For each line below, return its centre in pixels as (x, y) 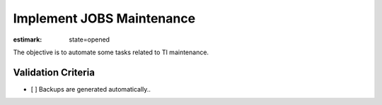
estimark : (28, 39)
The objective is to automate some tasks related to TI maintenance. (111, 52)
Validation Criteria (54, 72)
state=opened (89, 39)
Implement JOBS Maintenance (104, 18)
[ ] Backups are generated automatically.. (91, 89)
